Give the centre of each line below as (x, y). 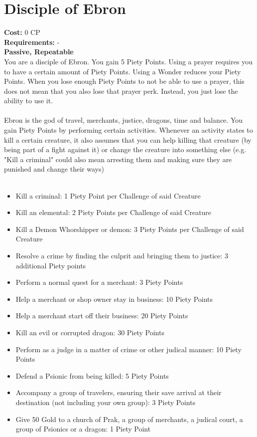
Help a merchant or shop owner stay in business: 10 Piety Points (114, 299)
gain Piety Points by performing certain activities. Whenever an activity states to (128, 130)
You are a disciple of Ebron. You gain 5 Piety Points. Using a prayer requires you (128, 61)
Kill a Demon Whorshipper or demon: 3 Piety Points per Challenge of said (130, 229)
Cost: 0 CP (22, 32)
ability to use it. (29, 101)
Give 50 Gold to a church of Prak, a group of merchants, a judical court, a (129, 419)
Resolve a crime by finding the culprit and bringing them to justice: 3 (122, 255)
